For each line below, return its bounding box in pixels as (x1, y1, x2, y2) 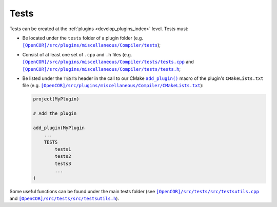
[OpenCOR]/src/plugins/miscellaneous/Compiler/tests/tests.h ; (22, 66, 181, 72)
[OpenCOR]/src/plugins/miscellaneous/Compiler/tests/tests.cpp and (22, 59, 194, 65)
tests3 (54, 160, 71, 167)
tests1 (54, 147, 71, 152)
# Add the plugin (33, 111, 77, 116)
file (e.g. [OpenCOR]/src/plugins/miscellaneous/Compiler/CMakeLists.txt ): (22, 82, 204, 89)
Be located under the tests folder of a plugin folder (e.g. (22, 35, 144, 41)
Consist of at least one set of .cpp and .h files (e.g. (22, 51, 132, 57)
